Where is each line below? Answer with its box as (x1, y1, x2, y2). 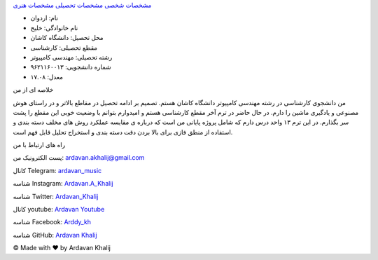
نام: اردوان (30, 14, 59, 22)
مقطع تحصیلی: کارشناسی (30, 43, 98, 52)
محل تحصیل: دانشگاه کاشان (30, 34, 104, 42)
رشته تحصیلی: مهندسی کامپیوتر (30, 53, 113, 61)
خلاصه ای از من (13, 85, 54, 94)
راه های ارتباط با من (13, 141, 66, 149)
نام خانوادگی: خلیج (30, 23, 78, 32)
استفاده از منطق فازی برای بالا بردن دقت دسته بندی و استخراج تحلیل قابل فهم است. (13, 128, 233, 136)
